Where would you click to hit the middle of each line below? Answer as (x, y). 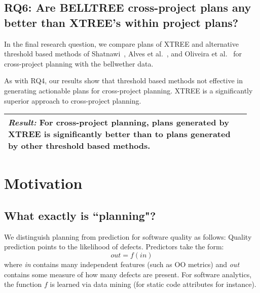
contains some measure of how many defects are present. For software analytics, (128, 274)
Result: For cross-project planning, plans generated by (119, 122)
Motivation (43, 183)
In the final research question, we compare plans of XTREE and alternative (121, 43)
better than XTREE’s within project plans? (121, 22)
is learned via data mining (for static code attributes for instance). (153, 284)
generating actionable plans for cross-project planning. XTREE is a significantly (128, 90)
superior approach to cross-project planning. (73, 100)
